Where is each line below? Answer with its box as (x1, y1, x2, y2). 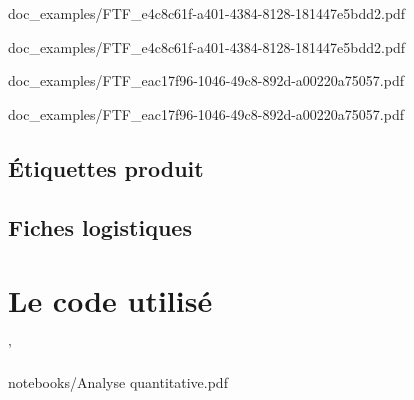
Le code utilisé (8, 280, 213, 321)
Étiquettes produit (8, 152, 204, 183)
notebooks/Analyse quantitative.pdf (8, 371, 228, 392)
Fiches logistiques (8, 211, 192, 242)
